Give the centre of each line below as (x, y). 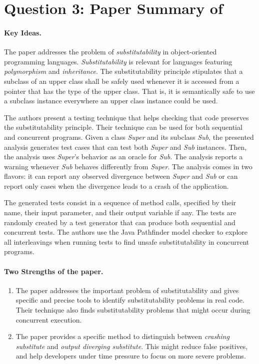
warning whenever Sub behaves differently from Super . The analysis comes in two (128, 166)
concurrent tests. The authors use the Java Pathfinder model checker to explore (126, 232)
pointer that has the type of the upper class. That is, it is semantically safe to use (129, 91)
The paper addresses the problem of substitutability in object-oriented (110, 52)
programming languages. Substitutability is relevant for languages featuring (118, 61)
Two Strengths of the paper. (54, 271)
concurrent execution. (49, 319)
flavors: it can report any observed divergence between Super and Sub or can (121, 176)
